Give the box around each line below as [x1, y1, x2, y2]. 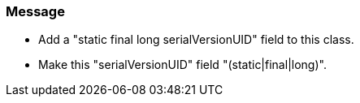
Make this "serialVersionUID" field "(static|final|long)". [38, 58, 327, 72]
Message [6, 3, 65, 19]
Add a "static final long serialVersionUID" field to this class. [38, 32, 354, 47]
